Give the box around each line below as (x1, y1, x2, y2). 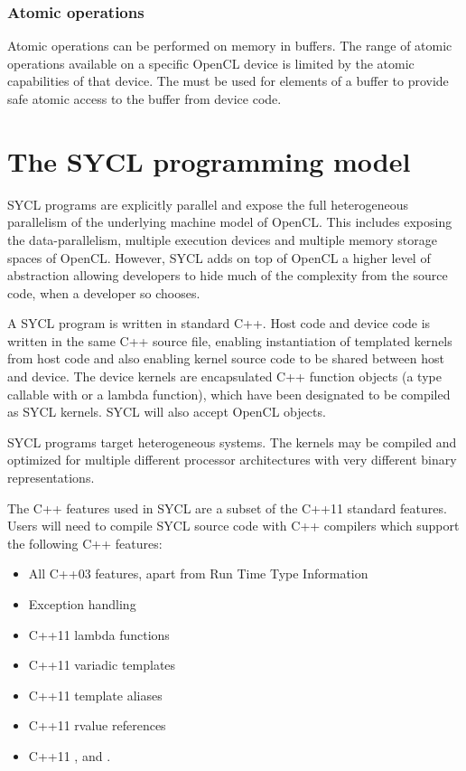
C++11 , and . (28, 746, 111, 765)
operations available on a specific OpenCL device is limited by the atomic (7, 53, 415, 72)
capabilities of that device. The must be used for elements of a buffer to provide (7, 71, 449, 90)
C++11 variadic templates (28, 655, 176, 674)
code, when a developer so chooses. (7, 283, 200, 302)
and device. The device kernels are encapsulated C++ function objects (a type (7, 367, 442, 386)
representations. (7, 468, 95, 487)
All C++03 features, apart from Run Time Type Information (28, 564, 368, 583)
